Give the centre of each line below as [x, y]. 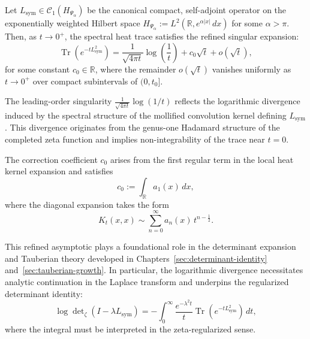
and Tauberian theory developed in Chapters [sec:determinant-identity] [136, 258]
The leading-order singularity [58, 101]
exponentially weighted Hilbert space [73, 23]
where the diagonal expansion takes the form [87, 204]
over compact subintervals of [85, 81]
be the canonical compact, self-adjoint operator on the [187, 10]
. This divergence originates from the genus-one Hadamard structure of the [142, 127]
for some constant [37, 69]
